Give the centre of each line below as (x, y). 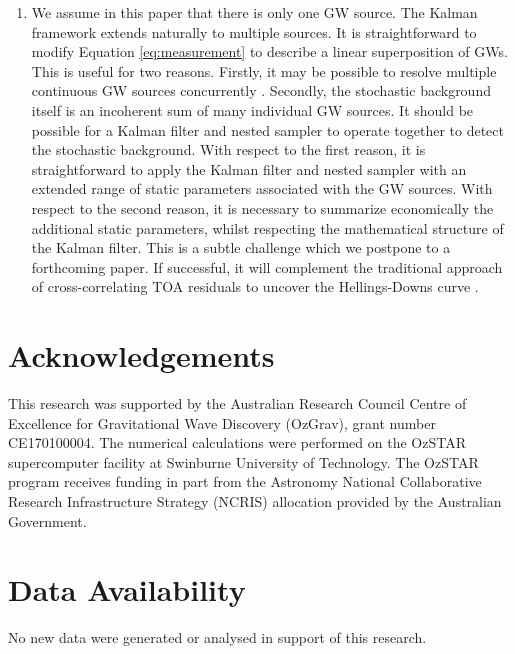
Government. (47, 520)
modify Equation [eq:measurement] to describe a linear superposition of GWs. (269, 51)
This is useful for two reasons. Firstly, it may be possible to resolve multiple (264, 70)
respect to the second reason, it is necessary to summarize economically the (262, 207)
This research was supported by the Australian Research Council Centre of (237, 403)
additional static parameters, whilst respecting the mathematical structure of (267, 227)
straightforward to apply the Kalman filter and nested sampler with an (249, 168)
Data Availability (127, 589)
